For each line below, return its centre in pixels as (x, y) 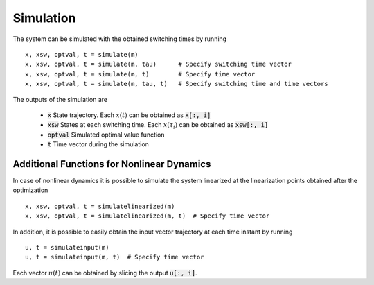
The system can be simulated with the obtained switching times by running (120, 39)
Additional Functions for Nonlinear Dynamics (112, 164)
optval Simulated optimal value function (106, 135)
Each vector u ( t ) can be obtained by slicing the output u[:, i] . (105, 273)
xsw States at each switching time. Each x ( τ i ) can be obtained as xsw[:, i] (158, 126)
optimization (30, 190)
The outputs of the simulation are (60, 99)
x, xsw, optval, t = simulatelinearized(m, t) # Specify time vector (148, 216)
